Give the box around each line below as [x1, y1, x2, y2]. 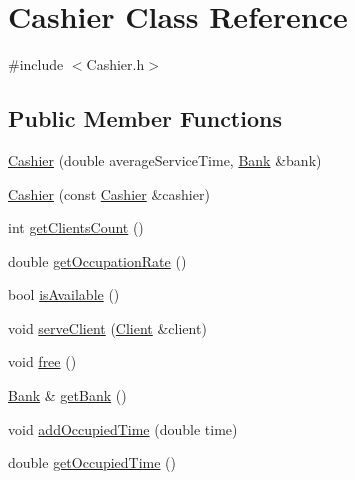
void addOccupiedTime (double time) [8, 418, 238, 439]
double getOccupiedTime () [8, 452, 177, 473]
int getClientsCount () [8, 217, 144, 238]
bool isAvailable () [8, 284, 120, 305]
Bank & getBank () [8, 385, 127, 406]
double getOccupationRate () [8, 250, 187, 271]
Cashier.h [86, 54, 145, 75]
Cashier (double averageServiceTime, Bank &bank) [8, 149, 322, 170]
